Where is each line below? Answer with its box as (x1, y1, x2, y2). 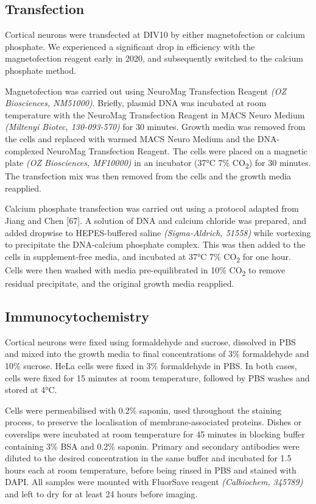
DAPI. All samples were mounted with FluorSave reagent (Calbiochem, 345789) (5, 475, 303, 488)
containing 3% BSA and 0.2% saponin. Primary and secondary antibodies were (5, 439, 300, 452)
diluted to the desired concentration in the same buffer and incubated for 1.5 (5, 452, 292, 464)
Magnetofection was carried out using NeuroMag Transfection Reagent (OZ (5, 84, 286, 97)
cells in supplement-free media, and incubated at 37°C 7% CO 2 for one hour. (5, 250, 291, 264)
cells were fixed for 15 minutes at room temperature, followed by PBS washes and (5, 371, 310, 384)
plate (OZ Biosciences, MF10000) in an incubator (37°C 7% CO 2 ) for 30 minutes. (5, 156, 311, 170)
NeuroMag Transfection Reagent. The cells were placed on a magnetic (46, 144, 308, 157)
